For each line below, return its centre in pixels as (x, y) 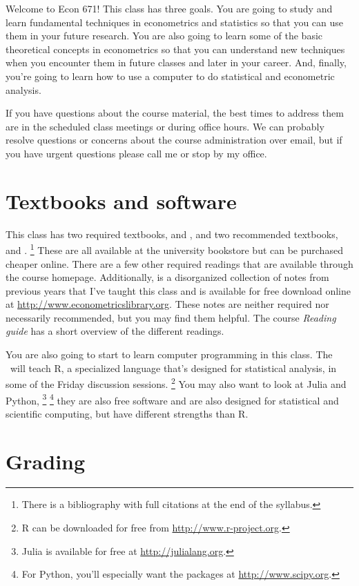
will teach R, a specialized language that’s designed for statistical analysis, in (173, 368)
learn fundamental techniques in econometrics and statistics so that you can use (175, 22)
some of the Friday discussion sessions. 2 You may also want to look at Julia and (176, 383)
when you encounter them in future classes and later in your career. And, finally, (176, 62)
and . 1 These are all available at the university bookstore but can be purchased (174, 249)
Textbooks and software (121, 201)
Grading (46, 461)
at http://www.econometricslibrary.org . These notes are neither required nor (167, 304)
